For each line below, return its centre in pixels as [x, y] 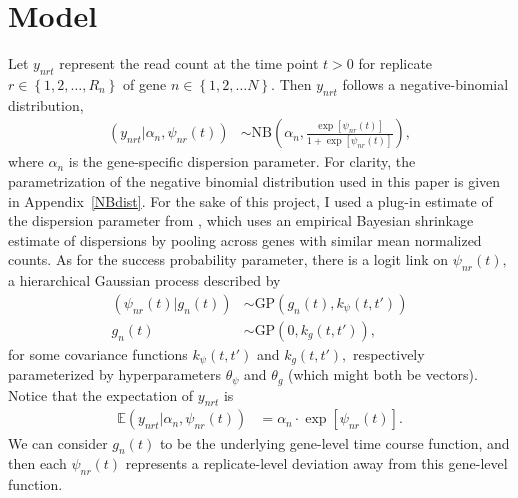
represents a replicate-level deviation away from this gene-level [316, 463]
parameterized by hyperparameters [114, 374]
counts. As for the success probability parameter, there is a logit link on [228, 259]
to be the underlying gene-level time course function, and [334, 442]
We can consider [58, 442]
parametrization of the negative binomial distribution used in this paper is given [254, 180]
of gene [145, 83]
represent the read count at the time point [189, 63]
